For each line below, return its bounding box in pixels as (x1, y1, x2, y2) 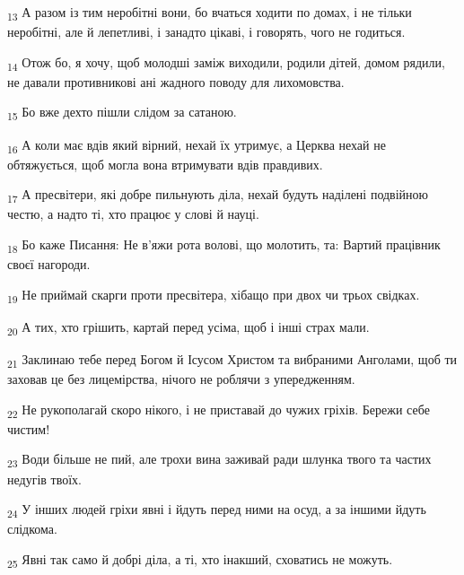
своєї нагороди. (7, 255, 91, 274)
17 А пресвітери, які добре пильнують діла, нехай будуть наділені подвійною (7, 185, 429, 206)
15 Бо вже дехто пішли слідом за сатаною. (7, 102, 237, 124)
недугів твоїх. (7, 469, 82, 488)
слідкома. (7, 519, 57, 538)
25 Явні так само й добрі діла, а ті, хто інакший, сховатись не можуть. (7, 549, 393, 571)
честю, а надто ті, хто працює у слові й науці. (7, 205, 259, 223)
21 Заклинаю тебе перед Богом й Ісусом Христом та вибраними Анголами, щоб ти (7, 349, 458, 370)
